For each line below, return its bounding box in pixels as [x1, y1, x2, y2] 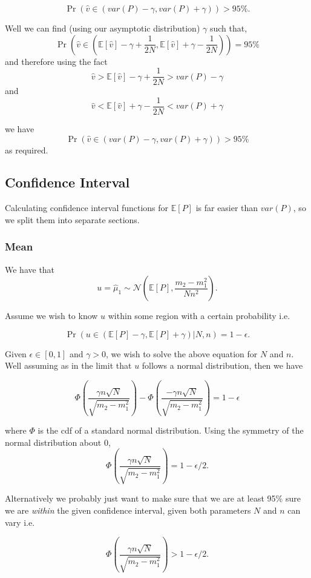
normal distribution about [5, 435, 102, 448]
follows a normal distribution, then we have [142, 359, 303, 372]
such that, [209, 22, 247, 34]
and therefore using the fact [5, 55, 108, 67]
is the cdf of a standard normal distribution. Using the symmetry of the [38, 424, 304, 437]
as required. [5, 143, 48, 156]
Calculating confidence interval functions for [5, 201, 169, 214]
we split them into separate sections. [5, 213, 140, 226]
